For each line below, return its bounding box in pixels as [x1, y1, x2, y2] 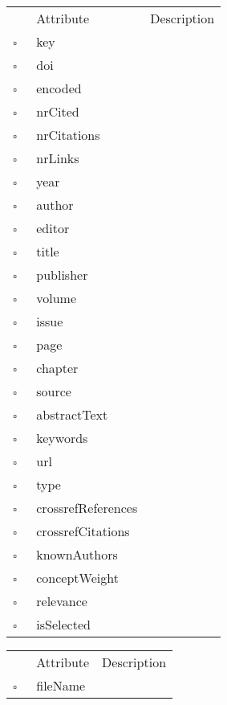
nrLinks [36, 149, 79, 167]
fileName [36, 676, 86, 695]
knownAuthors [36, 545, 118, 564]
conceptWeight [36, 568, 119, 587]
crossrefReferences [36, 498, 138, 517]
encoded [36, 79, 82, 97]
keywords [36, 428, 88, 447]
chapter [36, 359, 79, 377]
